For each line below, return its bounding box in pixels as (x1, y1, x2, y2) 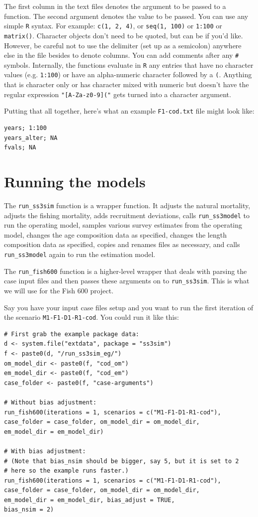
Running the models (4, 171, 146, 191)
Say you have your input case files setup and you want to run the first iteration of (4, 302, 254, 312)
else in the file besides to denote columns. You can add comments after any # (4, 50, 239, 60)
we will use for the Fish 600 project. (4, 285, 114, 295)
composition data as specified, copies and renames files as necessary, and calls (4, 239, 240, 250)
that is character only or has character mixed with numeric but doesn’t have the (4, 79, 249, 90)
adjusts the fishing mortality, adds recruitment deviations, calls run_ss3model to (4, 210, 250, 220)
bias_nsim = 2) (4, 506, 54, 514)
